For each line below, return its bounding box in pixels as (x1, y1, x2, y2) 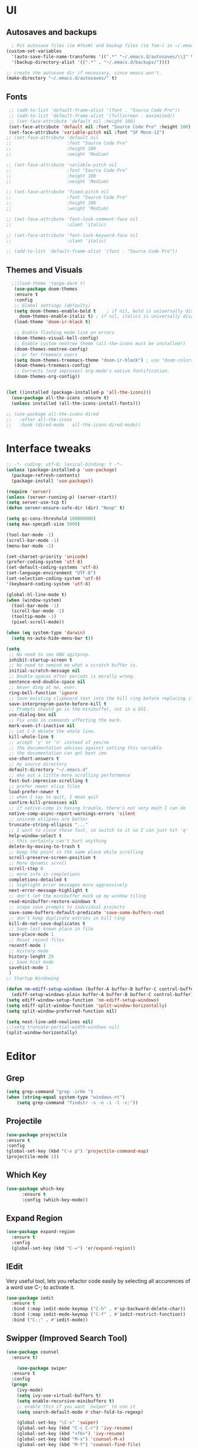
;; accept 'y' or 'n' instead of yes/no (8, 739, 110, 745)
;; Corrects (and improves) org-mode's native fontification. (14, 368, 170, 374)
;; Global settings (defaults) (14, 302, 91, 308)
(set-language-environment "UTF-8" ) (6, 570, 96, 576)
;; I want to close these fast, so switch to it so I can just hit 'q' (8, 827, 189, 833)
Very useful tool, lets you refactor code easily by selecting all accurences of (6, 1277, 190, 1284)
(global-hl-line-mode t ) (6, 591, 67, 597)
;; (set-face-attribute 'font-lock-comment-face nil (6, 216, 138, 222)
